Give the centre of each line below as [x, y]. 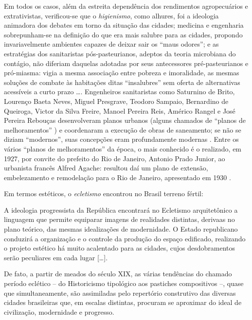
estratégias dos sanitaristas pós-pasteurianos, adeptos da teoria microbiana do [120, 53]
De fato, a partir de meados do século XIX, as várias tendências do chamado [118, 274]
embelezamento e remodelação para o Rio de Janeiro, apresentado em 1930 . [117, 177]
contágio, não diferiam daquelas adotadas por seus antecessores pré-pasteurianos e [126, 63]
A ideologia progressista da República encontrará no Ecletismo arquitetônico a [121, 210]
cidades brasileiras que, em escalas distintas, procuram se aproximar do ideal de [123, 302]
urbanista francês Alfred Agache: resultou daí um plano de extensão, [106, 168]
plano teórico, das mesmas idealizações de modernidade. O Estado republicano [121, 229]
